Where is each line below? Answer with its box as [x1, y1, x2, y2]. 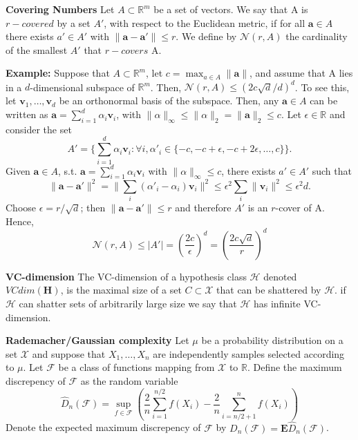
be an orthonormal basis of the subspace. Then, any [59, 93, 279, 108]
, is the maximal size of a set [60, 283, 182, 297]
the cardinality [285, 29, 348, 44]
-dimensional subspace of [30, 79, 135, 94]
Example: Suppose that [6, 66, 110, 80]
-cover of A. [275, 200, 325, 215]
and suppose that [32, 346, 106, 361]
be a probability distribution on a [201, 333, 343, 347]
